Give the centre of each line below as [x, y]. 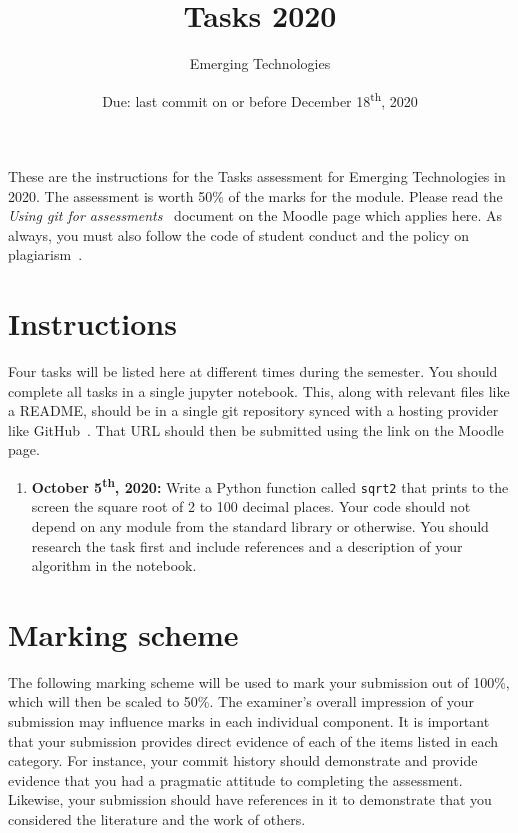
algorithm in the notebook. [114, 565]
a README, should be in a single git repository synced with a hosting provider [253, 410]
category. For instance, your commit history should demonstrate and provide [243, 760]
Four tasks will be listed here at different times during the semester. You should [253, 371]
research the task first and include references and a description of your [247, 545]
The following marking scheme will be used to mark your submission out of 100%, [259, 681]
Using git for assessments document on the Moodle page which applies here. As [255, 215]
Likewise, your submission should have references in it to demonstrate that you [250, 799]
